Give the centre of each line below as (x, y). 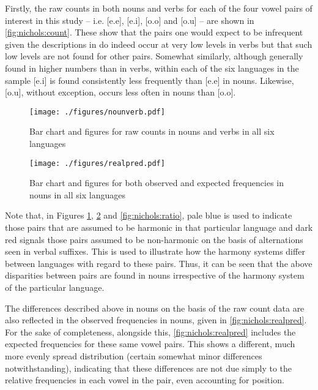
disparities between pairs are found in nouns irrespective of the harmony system (155, 275)
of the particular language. (55, 287)
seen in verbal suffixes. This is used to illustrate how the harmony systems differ (155, 251)
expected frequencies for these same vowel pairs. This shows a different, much (150, 344)
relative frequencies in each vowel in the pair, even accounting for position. (145, 380)
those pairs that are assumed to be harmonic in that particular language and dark (159, 227)
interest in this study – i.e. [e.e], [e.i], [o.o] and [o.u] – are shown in (130, 20)
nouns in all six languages (77, 194)
